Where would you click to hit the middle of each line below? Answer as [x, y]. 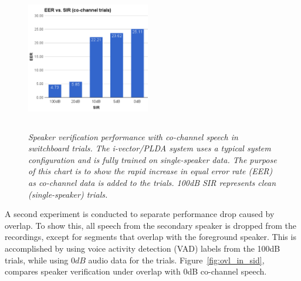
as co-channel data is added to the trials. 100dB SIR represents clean [152, 182]
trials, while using [37, 260]
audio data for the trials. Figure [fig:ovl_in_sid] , [176, 260]
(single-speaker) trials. [68, 194]
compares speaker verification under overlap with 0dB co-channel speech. [136, 271]
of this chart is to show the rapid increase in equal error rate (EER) [150, 171]
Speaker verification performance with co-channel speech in [133, 136]
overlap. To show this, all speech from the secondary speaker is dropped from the [150, 225]
